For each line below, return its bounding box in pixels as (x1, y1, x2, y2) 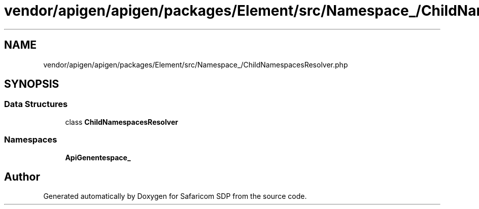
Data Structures (4, 99, 68, 110)
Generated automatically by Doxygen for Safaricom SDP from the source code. (43, 192, 307, 201)
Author (4, 170, 40, 183)
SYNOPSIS (4, 78, 59, 91)
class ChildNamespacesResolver (65, 117, 179, 126)
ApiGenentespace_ (65, 153, 131, 162)
